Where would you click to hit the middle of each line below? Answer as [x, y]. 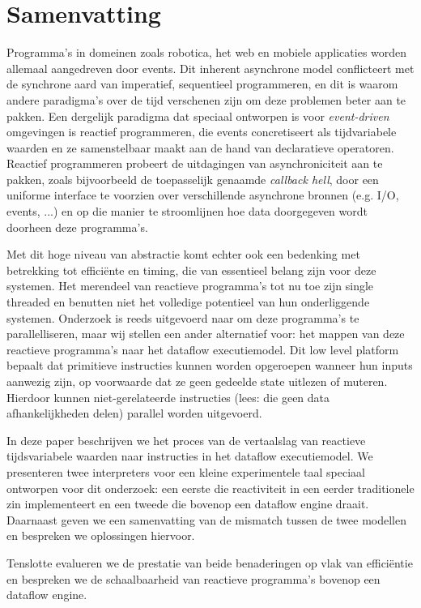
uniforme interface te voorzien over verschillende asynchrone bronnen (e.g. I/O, [203, 195]
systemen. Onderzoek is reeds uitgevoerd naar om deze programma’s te [183, 317]
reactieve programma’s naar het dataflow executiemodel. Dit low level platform [203, 349]
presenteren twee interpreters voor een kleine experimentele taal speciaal [186, 471]
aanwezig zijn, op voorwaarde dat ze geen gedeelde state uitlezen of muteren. [197, 381]
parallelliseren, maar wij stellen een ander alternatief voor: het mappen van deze [206, 334]
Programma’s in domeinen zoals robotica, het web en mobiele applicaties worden [207, 52]
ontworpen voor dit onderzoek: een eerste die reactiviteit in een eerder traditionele [210, 488]
